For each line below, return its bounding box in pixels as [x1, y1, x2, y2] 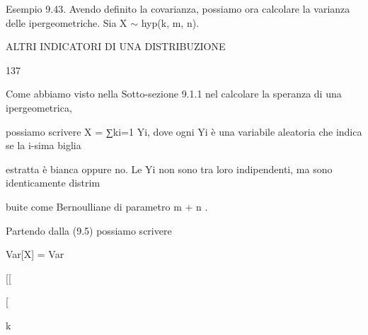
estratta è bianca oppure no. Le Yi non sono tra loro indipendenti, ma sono [6, 161, 333, 176]
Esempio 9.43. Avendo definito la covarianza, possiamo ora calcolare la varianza [6, 1, 350, 16]
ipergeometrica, [6, 100, 72, 114]
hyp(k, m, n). [141, 15, 200, 30]
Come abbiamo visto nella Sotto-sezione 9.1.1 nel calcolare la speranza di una [6, 86, 342, 101]
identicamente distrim [6, 175, 100, 190]
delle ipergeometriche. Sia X [6, 15, 127, 30]
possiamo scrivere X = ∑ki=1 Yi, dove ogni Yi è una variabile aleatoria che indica [6, 124, 362, 139]
